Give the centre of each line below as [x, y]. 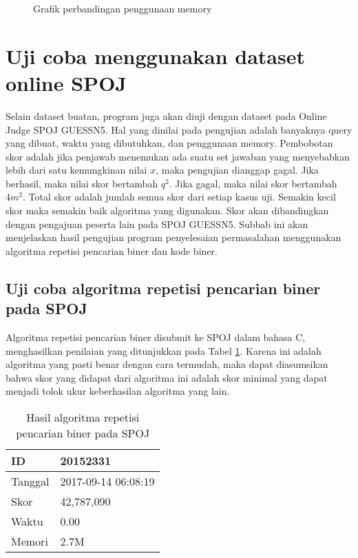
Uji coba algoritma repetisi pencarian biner [163, 288]
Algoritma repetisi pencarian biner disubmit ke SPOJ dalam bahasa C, [156, 337]
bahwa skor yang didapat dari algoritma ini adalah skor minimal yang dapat [167, 377]
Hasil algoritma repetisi [83, 417]
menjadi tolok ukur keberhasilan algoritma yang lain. [118, 391]
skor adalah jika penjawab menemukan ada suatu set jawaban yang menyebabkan [178, 156]
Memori [30, 541]
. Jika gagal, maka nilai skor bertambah [253, 183]
